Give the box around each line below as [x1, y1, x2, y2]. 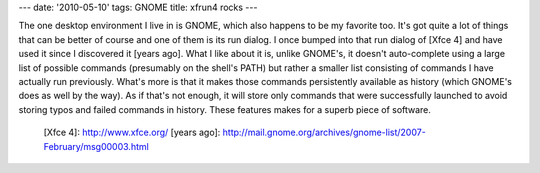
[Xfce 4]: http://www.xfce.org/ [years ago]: [43, 126, 221, 139]
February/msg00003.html [43, 140, 149, 152]
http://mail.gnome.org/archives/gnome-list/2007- [222, 126, 427, 139]
